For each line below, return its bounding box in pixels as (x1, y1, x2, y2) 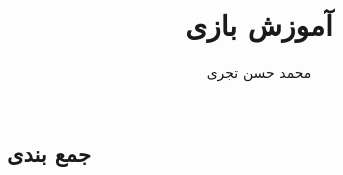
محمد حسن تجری (206, 62, 312, 83)
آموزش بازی (185, 4, 333, 45)
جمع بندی (7, 137, 91, 168)
